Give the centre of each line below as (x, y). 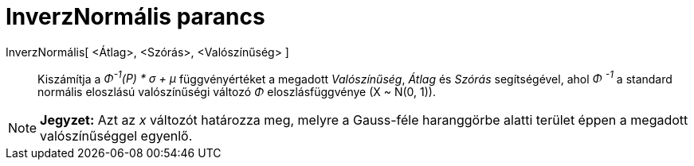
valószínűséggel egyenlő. (116, 136)
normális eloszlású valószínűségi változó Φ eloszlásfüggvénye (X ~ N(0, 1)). (237, 92)
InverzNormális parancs (135, 17)
